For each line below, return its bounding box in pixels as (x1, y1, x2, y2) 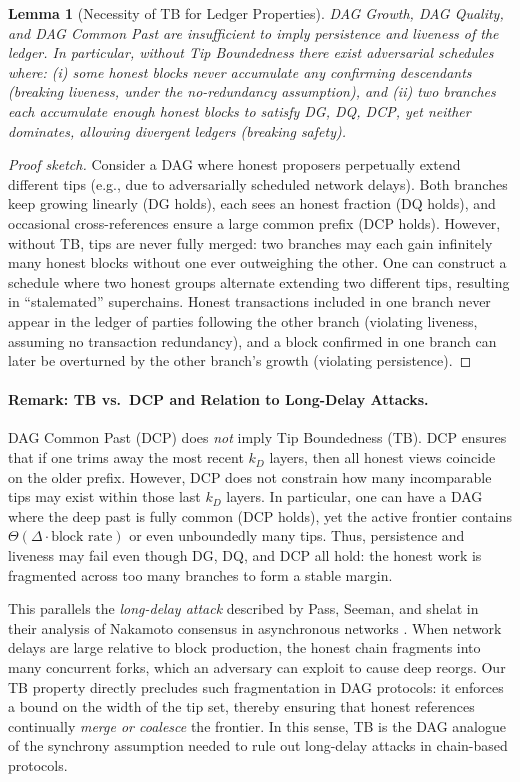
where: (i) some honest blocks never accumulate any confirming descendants (8, 61, 472, 82)
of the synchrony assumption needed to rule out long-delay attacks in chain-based (8, 735, 508, 756)
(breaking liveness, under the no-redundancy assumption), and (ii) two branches (8, 81, 496, 102)
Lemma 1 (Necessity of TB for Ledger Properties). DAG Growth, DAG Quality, (8, 3, 504, 23)
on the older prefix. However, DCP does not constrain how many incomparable (8, 466, 492, 487)
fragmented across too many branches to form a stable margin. (8, 564, 393, 585)
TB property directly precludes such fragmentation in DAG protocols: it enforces (8, 676, 504, 697)
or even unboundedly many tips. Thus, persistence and (129, 525, 465, 546)
